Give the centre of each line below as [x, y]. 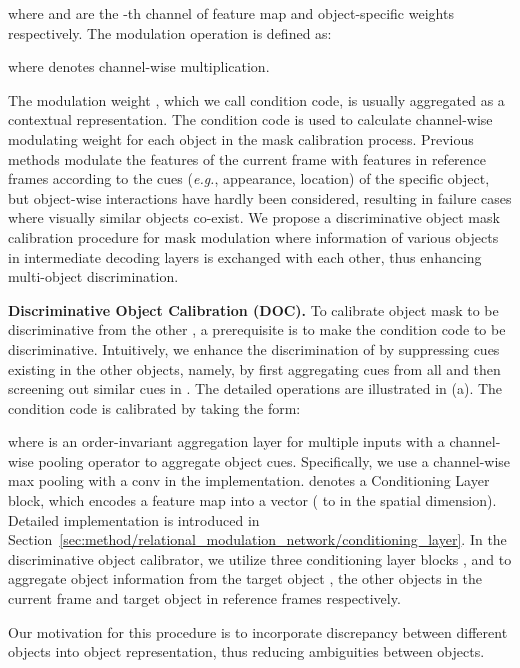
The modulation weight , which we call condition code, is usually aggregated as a [256, 99]
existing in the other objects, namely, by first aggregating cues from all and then [254, 368]
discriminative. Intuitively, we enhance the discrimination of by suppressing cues [254, 348]
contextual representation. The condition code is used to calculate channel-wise [250, 119]
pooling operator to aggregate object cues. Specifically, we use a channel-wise [274, 460]
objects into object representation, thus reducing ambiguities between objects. [246, 651]
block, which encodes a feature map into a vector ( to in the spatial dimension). [252, 500]
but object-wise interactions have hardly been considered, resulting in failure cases [260, 197]
